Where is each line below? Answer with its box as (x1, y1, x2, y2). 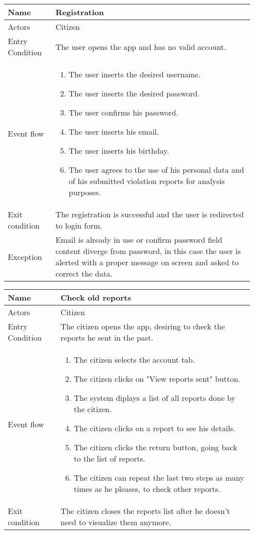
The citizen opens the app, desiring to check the (61, 321, 225, 332)
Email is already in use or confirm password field (55, 234, 222, 245)
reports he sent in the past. (61, 332, 153, 343)
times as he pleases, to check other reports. (74, 483, 221, 494)
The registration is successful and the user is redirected (55, 209, 244, 220)
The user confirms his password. (68, 107, 178, 118)
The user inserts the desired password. (68, 88, 200, 99)
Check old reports (61, 292, 131, 303)
